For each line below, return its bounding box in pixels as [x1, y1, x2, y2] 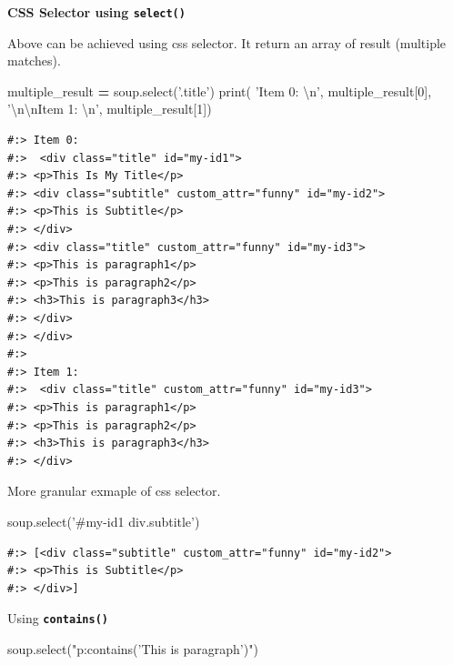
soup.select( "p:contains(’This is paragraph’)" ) [7, 639, 258, 658]
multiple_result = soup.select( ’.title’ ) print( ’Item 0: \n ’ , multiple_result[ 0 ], [7, 81, 432, 100]
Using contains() [7, 609, 108, 628]
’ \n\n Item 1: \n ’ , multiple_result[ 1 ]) [7, 99, 212, 118]
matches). [7, 51, 61, 70]
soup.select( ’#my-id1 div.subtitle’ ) [7, 511, 200, 530]
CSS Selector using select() [7, 3, 186, 21]
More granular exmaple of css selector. [7, 481, 221, 500]
